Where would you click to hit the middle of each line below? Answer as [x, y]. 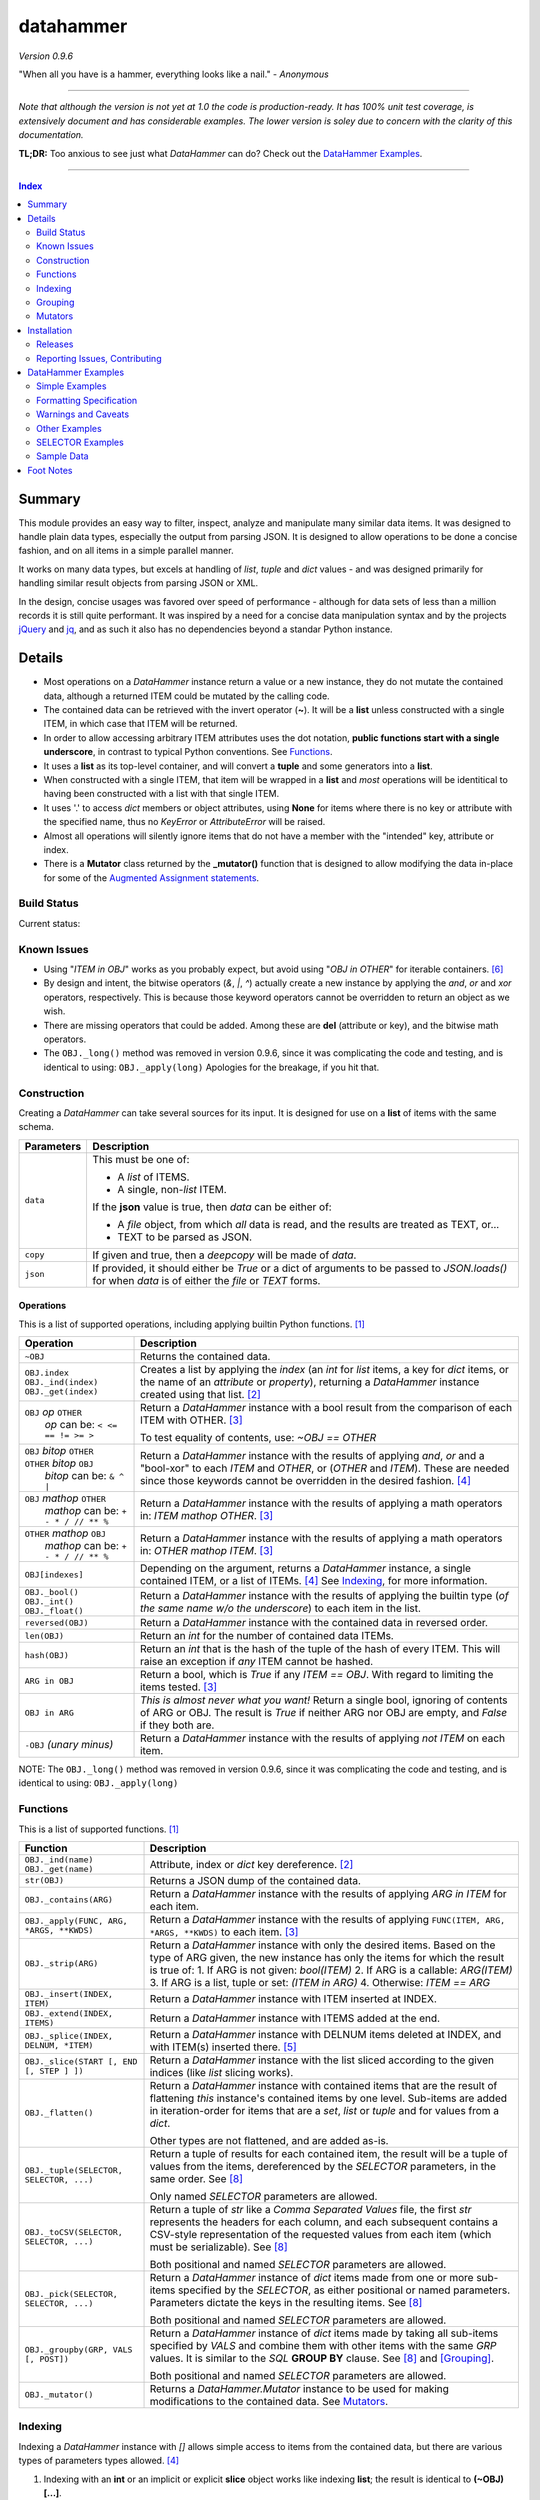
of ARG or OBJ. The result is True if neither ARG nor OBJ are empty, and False [324, 1713]
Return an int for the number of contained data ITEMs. [267, 1636]
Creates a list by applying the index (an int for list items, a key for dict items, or [325, 1370]
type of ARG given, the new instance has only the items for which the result [327, 1957]
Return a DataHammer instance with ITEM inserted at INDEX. [293, 1998]
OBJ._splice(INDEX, [69, 2035]
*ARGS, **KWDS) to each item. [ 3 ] [224, 1932]
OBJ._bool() [51, 1592]
